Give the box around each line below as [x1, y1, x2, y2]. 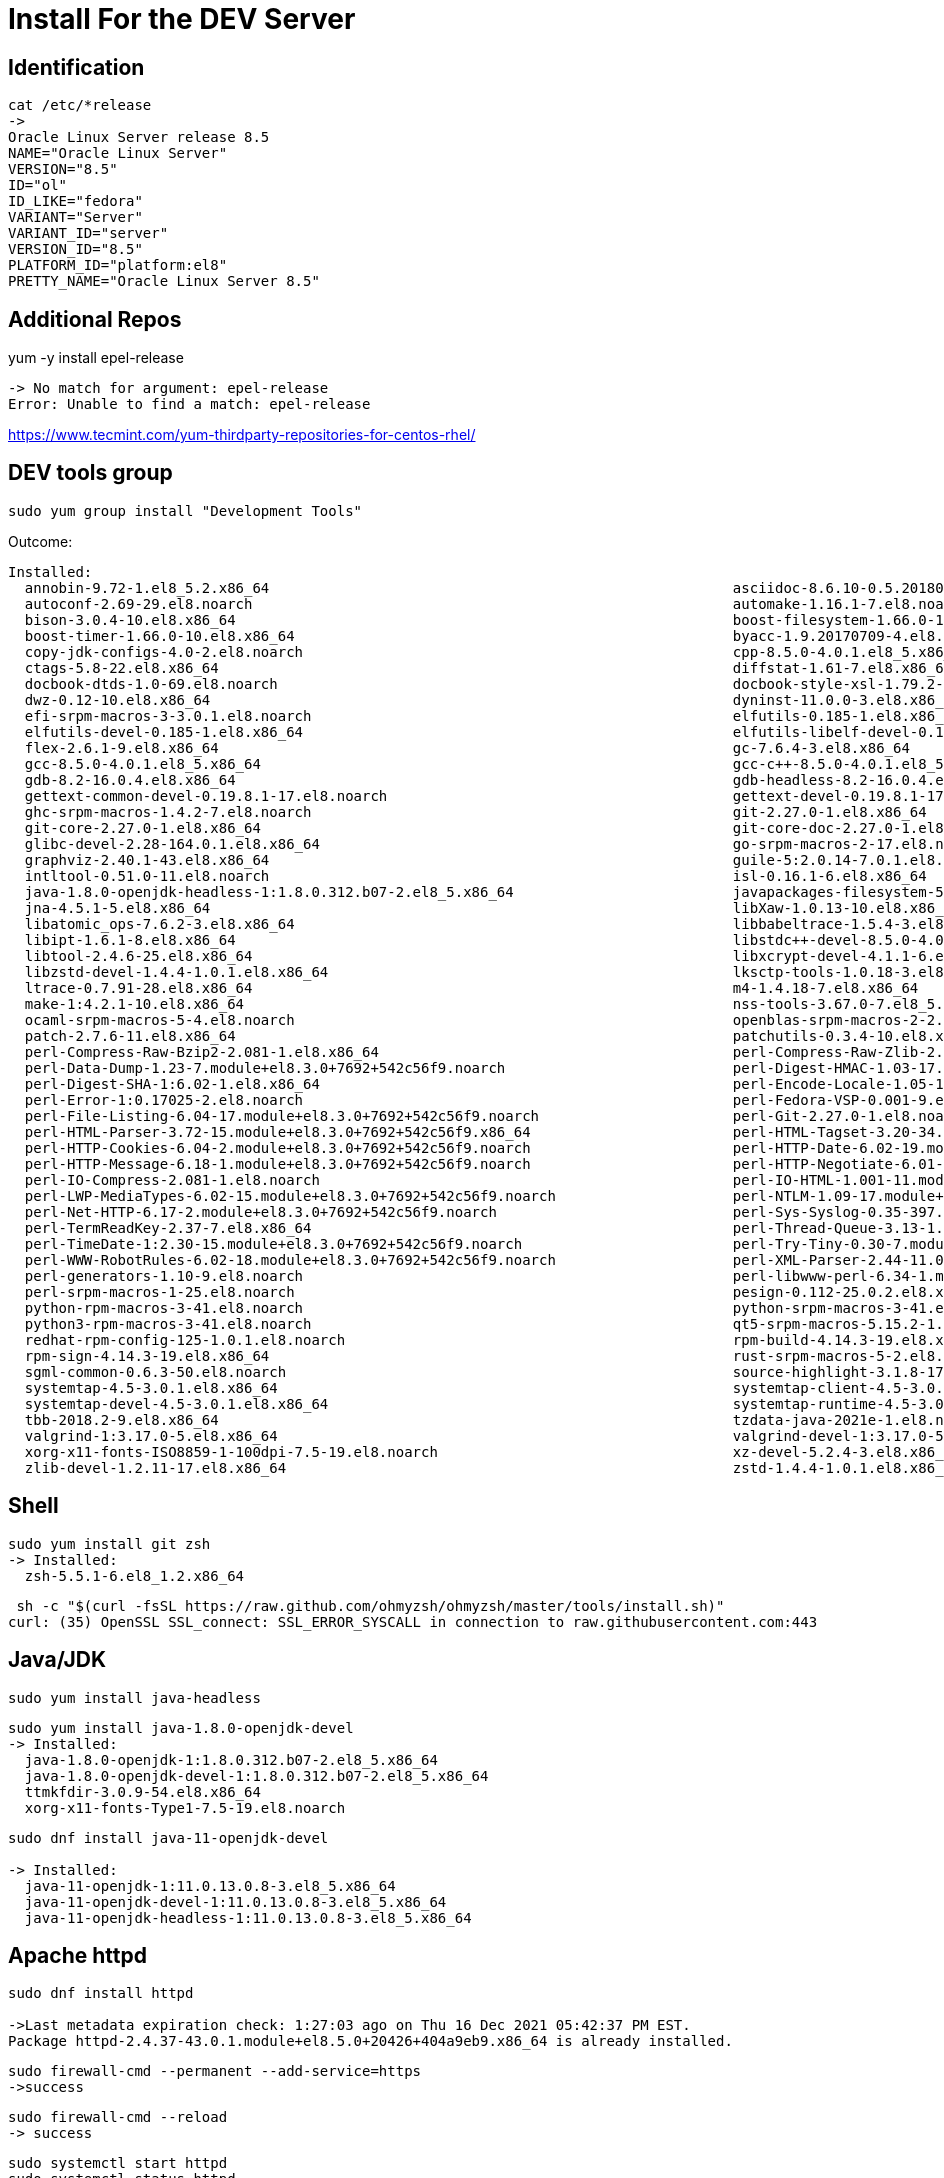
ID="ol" [8, 177, 68, 194]
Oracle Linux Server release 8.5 [8, 129, 270, 146]
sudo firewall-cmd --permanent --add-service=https [8, 2063, 422, 2080]
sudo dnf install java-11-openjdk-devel [8, 1829, 329, 1846]
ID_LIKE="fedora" [8, 193, 143, 210]
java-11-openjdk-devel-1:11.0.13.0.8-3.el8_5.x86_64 [24, 1893, 447, 1910]
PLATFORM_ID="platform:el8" [8, 257, 228, 274]
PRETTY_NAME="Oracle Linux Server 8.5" [8, 273, 320, 290]
